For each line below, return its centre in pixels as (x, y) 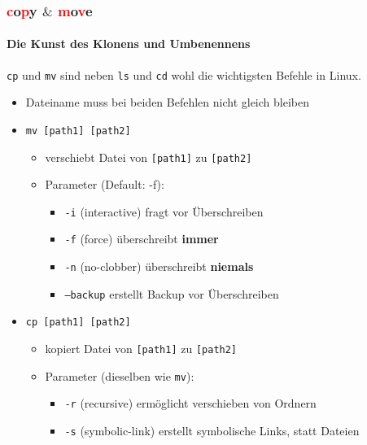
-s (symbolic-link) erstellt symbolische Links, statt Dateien (212, 431)
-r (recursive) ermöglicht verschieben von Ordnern (190, 403)
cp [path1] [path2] (78, 323)
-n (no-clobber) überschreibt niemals (159, 266)
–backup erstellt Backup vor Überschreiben (172, 293)
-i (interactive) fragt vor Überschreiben (164, 211)
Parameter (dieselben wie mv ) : (120, 375)
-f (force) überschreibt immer (142, 239)
